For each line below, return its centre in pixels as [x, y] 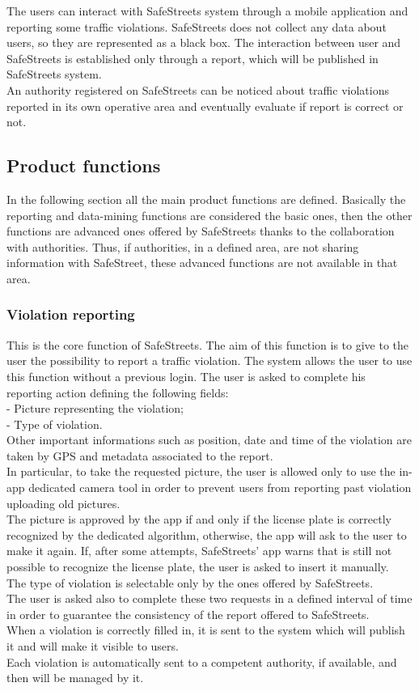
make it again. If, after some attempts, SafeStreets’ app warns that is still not [199, 551]
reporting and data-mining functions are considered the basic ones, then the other [209, 215]
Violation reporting [71, 314]
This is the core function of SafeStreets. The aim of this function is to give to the [208, 344]
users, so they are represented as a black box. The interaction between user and [204, 42]
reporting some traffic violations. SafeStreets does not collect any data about [197, 26]
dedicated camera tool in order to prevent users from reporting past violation [220, 488]
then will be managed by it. [75, 678]
